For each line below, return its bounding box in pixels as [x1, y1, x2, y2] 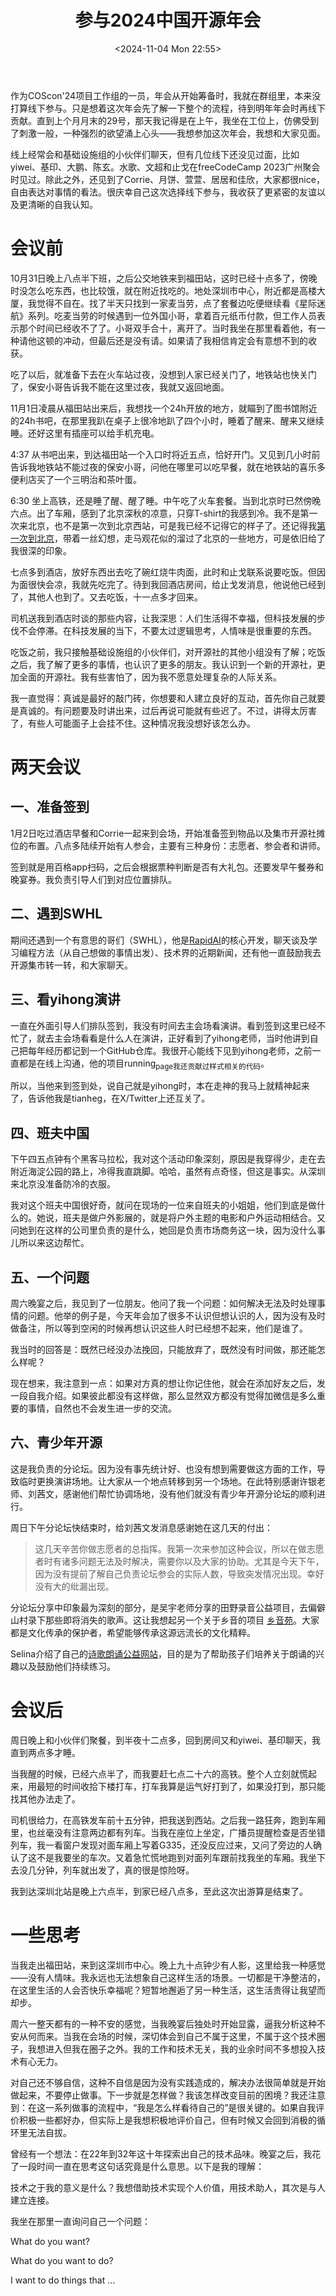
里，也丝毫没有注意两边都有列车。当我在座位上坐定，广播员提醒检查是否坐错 [10, 1826, 326, 1838]
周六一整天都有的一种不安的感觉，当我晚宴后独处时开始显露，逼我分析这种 [10, 2017, 317, 2030]
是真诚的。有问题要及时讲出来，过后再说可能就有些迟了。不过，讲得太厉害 [10, 704, 317, 716]
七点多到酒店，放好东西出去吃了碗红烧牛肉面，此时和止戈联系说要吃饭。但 [10, 566, 317, 578]
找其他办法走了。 [10, 1792, 81, 1805]
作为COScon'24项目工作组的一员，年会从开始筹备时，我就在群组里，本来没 [10, 89, 322, 101]
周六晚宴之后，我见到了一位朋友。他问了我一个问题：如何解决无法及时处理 [10, 1297, 317, 1309]
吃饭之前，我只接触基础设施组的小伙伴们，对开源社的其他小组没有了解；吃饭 [10, 646, 326, 658]
